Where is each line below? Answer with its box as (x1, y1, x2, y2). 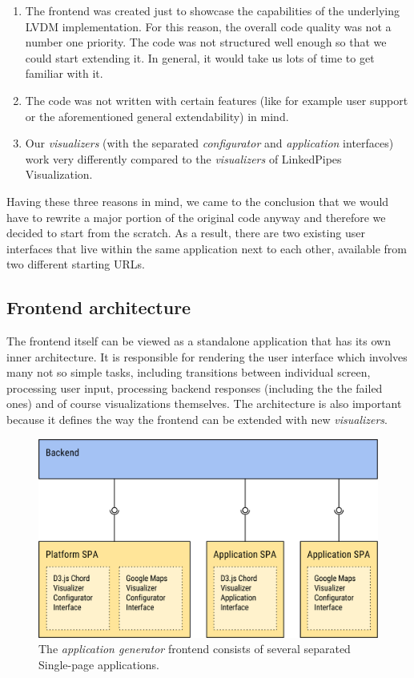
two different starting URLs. (6, 256, 145, 272)
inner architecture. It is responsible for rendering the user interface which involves (6, 348, 408, 365)
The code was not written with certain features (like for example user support (25, 91, 408, 108)
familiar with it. (25, 65, 103, 82)
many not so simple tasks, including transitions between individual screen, (6, 364, 371, 381)
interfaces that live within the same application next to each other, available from (6, 240, 407, 256)
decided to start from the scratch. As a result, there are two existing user (6, 224, 365, 241)
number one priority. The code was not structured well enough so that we (25, 34, 387, 50)
